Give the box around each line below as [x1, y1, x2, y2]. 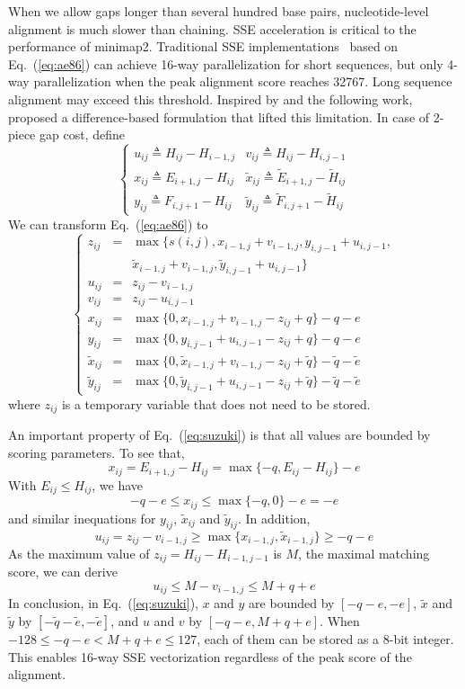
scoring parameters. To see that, [8, 443, 185, 461]
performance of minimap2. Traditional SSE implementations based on [8, 37, 399, 56]
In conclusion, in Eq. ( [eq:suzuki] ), [8, 594, 198, 613]
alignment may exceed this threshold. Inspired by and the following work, [8, 89, 413, 108]
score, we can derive [8, 562, 118, 581]
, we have [92, 475, 144, 494]
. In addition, [237, 508, 311, 527]
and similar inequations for [8, 508, 156, 527]
